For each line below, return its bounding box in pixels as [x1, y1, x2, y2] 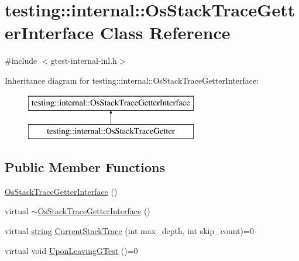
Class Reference [100, 20, 231, 44]
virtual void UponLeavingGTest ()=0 [5, 244, 138, 256]
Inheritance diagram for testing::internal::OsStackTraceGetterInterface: [5, 74, 259, 86]
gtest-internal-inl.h [50, 54, 117, 67]
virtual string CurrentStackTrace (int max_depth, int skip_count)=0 [5, 225, 254, 237]
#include [5, 54, 37, 67]
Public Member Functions [5, 158, 165, 176]
